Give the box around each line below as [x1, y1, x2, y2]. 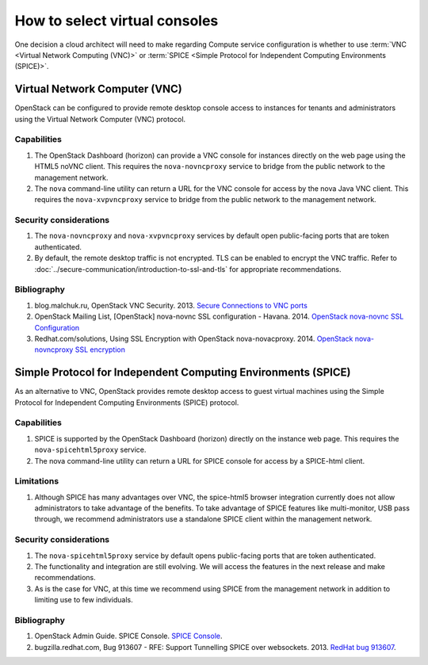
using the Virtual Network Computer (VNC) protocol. [14, 114, 186, 124]
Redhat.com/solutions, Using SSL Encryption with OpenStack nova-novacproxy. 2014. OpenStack [34, 334, 353, 343]
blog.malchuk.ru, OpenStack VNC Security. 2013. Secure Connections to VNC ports [34, 300, 308, 310]
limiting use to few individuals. [34, 595, 134, 605]
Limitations [14, 476, 59, 487]
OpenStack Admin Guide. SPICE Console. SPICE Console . [34, 631, 223, 641]
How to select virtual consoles [14, 12, 219, 29]
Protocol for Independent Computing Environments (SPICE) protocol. [14, 397, 239, 407]
